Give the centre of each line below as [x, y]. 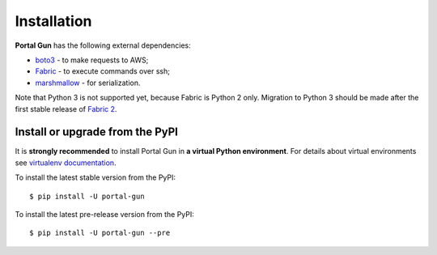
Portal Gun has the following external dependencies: [103, 45]
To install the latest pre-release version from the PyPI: [104, 214]
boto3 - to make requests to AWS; [92, 60]
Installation [53, 21]
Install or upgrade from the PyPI [96, 132]
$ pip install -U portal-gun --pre [100, 233]
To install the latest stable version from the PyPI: [95, 177]
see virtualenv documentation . [66, 163]
